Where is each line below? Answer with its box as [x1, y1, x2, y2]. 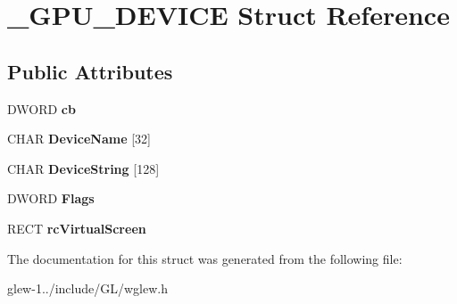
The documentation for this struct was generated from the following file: [7, 249, 403, 267]
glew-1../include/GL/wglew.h [7, 279, 168, 298]
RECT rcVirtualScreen [7, 218, 146, 237]
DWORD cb [7, 99, 76, 118]
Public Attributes [7, 57, 173, 85]
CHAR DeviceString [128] [7, 159, 160, 177]
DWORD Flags [7, 189, 95, 208]
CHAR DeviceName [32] [7, 129, 151, 148]
